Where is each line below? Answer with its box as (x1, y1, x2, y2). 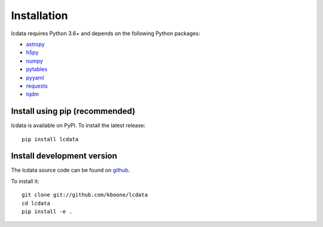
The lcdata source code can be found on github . (11, 167, 130, 174)
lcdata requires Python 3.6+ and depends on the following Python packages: (11, 30, 200, 37)
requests (26, 82, 48, 89)
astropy (26, 41, 45, 48)
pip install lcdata (22, 136, 79, 142)
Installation (11, 9, 68, 22)
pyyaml (26, 74, 44, 81)
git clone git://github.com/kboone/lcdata (22, 191, 148, 198)
